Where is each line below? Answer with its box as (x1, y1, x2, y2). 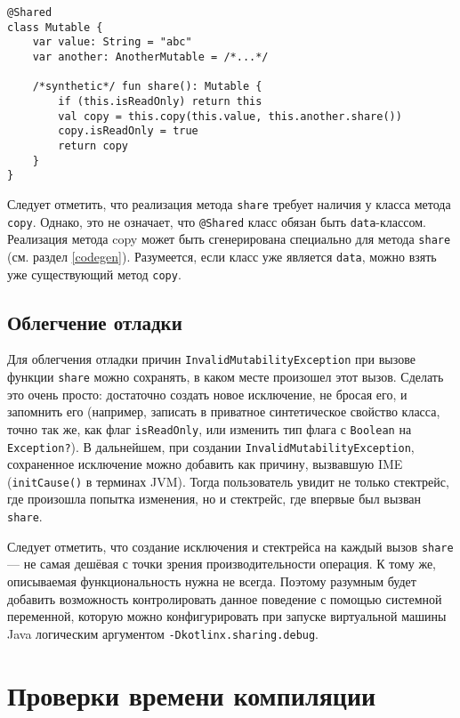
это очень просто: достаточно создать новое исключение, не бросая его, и (7, 384, 408, 403)
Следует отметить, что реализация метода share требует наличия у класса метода (7, 194, 451, 213)
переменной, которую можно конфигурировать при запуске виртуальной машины (7, 607, 447, 625)
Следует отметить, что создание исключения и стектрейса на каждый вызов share (7, 536, 454, 555)
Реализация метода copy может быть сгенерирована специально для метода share (7, 230, 451, 248)
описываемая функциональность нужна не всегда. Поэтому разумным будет (7, 571, 416, 590)
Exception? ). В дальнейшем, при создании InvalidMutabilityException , (7, 437, 415, 456)
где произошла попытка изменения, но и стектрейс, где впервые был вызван (7, 489, 422, 508)
